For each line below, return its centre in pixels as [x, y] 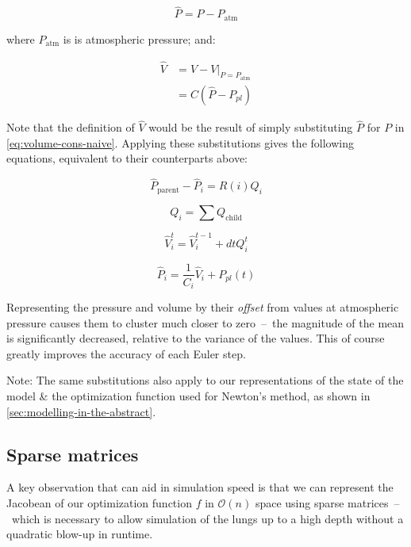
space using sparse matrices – [327, 502]
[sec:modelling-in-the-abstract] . [81, 411]
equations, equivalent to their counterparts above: [127, 158]
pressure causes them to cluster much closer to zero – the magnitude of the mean [205, 322]
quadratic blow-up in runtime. [80, 534]
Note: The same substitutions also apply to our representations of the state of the [205, 380]
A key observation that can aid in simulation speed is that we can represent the [200, 487]
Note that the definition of [71, 127]
